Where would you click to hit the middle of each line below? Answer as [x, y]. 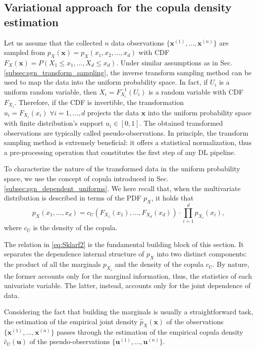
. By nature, [231, 264]
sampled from [25, 52]
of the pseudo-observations [70, 341]
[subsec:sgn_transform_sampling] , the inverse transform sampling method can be [128, 72]
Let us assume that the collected [53, 42]
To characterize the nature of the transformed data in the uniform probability [122, 169]
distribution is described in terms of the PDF [73, 198]
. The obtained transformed [181, 123]
